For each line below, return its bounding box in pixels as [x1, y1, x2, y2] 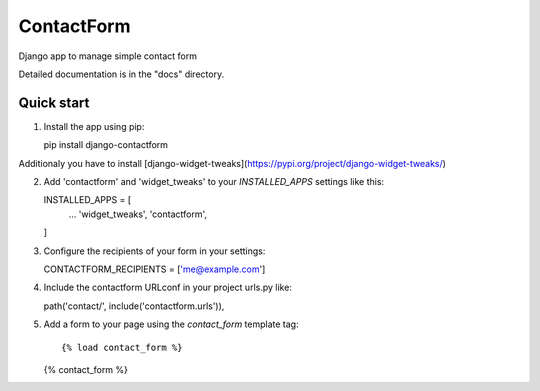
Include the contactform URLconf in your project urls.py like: [43, 281, 292, 294]
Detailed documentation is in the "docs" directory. [18, 68, 225, 80]
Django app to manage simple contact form [18, 50, 197, 62]
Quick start [18, 94, 90, 111]
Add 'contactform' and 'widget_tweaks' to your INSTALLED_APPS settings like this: [43, 176, 385, 188]
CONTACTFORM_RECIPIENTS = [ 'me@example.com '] [43, 263, 266, 275]
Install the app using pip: [43, 120, 145, 132]
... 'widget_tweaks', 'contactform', [68, 208, 208, 220]
